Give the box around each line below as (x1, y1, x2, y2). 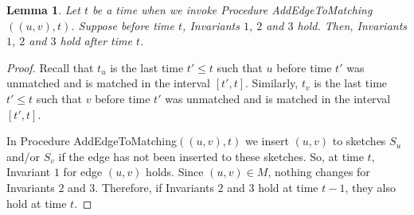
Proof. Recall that (6, 59, 94, 75)
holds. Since (146, 163, 204, 180)
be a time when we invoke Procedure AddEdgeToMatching (92, 2, 373, 17)
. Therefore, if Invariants (95, 179, 214, 195)
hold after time (60, 33, 132, 49)
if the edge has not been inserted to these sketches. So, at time (58, 148, 364, 164)
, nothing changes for (268, 163, 370, 180)
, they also (345, 179, 396, 195)
